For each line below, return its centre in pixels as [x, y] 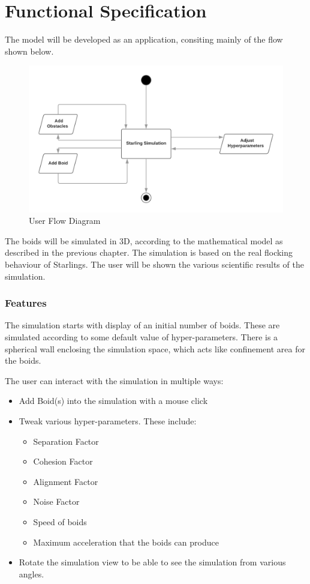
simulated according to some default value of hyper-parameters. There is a [142, 336]
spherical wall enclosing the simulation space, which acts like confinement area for [155, 348]
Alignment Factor [66, 481]
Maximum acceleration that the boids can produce [126, 542]
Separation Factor [66, 441]
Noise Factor [56, 501]
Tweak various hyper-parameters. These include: [108, 420]
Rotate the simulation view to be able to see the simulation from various [152, 562]
